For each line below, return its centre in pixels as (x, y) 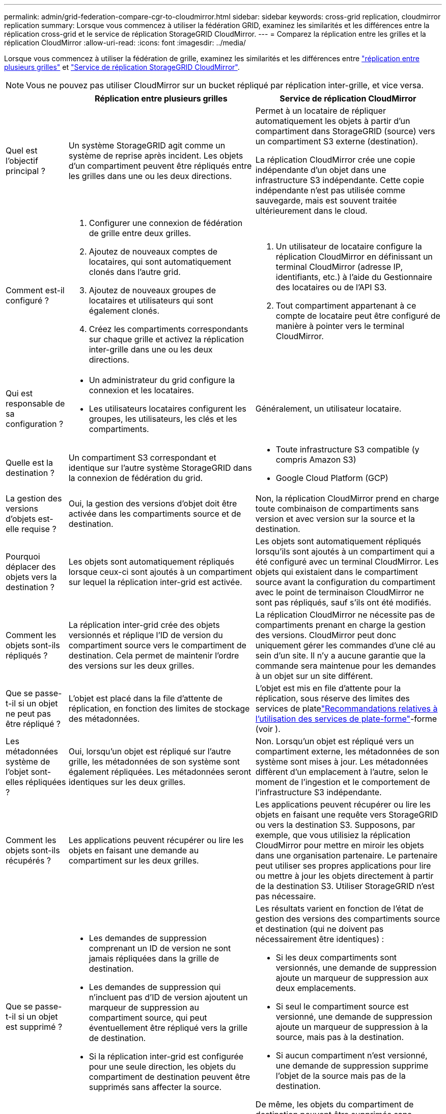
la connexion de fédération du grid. (136, 478)
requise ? (39, 529)
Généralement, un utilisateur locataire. (328, 409)
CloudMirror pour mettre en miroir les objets (340, 845)
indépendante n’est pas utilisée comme (330, 190)
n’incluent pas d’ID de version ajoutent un (168, 997)
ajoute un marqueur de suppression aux (352, 978)
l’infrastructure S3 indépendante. (318, 792)
